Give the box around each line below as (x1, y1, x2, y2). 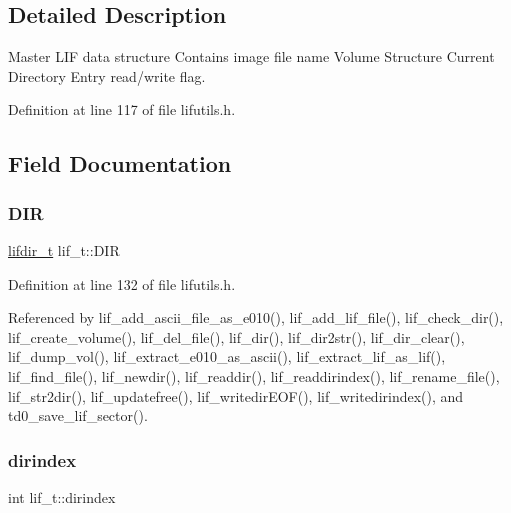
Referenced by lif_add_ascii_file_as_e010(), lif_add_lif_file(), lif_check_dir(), (8, 307, 504, 328)
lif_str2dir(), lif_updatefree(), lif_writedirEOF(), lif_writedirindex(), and (8, 385, 464, 406)
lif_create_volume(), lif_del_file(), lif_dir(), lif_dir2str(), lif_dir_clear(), (8, 326, 465, 347)
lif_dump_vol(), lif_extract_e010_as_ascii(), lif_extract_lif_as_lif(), (8, 346, 446, 367)
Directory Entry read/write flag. (8, 65, 206, 86)
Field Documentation (8, 148, 232, 179)
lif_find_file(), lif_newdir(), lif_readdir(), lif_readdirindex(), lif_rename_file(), (8, 365, 500, 386)
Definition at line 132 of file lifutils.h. (8, 273, 236, 294)
